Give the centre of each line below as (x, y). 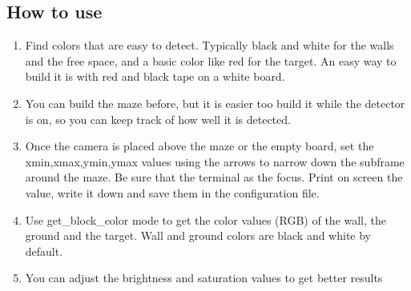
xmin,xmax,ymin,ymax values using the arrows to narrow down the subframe (215, 161)
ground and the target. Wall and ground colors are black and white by (198, 235)
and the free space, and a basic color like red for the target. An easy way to (211, 60)
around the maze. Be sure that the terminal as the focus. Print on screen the (214, 177)
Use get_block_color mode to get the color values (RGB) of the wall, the (206, 219)
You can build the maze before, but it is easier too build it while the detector (215, 103)
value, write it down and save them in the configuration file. (172, 192)
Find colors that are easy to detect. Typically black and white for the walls (210, 45)
